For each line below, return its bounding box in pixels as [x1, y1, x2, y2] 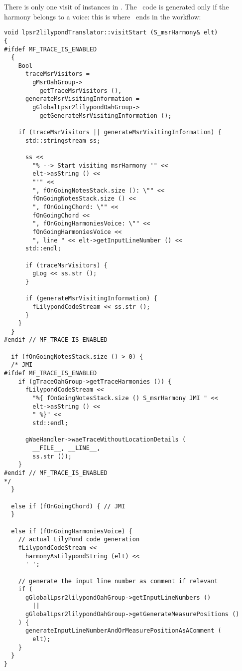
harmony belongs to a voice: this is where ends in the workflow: [4, 11, 201, 21]
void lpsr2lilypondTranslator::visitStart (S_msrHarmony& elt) [4, 29, 218, 36]
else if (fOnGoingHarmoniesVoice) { [11, 527, 132, 535]
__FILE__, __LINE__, [32, 445, 101, 451]
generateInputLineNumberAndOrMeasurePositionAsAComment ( [25, 627, 222, 635]
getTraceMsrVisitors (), [39, 87, 122, 94]
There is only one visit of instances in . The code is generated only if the [4, 1, 229, 11]
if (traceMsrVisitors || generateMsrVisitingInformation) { [18, 129, 222, 136]
